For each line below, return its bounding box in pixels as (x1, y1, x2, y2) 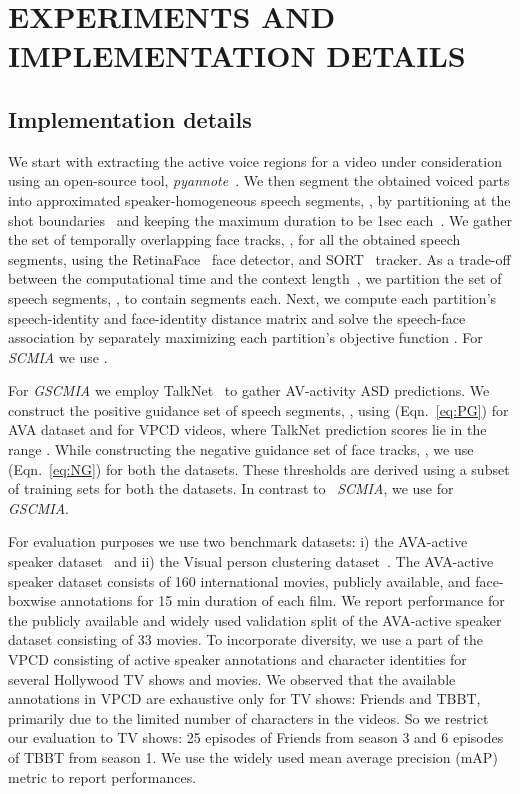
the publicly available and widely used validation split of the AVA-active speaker (8, 609, 502, 630)
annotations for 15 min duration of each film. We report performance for (60, 590, 505, 611)
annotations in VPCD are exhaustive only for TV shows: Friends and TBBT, (8, 688, 481, 709)
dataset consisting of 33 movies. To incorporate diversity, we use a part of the (8, 629, 484, 650)
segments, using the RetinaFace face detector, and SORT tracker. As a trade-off (8, 248, 511, 269)
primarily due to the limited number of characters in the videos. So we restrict (8, 707, 489, 728)
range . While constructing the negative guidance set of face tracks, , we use (8, 439, 474, 460)
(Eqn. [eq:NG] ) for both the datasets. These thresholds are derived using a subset (8, 458, 510, 479)
